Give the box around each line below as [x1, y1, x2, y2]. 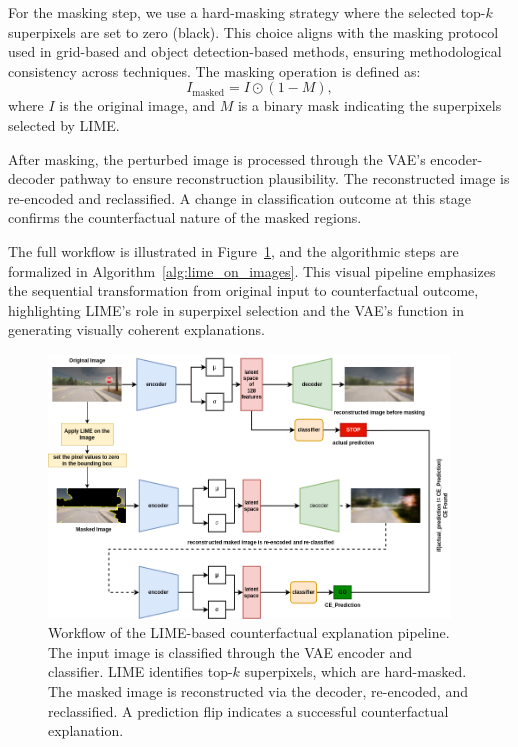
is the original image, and [59, 95, 215, 116]
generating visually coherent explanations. [8, 319, 265, 340]
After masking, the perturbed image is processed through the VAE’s [8, 148, 426, 169]
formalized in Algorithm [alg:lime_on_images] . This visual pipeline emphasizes [8, 260, 496, 281]
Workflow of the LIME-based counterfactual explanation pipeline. [48, 622, 450, 643]
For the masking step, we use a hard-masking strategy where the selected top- [8, 2, 486, 22]
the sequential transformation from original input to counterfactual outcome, [8, 280, 479, 301]
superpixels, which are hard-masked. [244, 661, 467, 682]
